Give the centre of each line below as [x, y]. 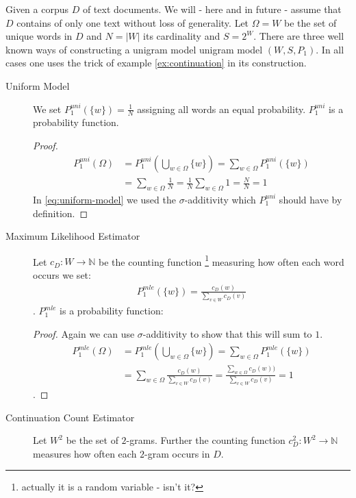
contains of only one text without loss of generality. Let [133, 22]
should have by [310, 199]
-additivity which [220, 199]
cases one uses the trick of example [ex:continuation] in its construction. [156, 63]
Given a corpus [37, 9]
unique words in [39, 36]
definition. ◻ [61, 213]
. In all [330, 49]
